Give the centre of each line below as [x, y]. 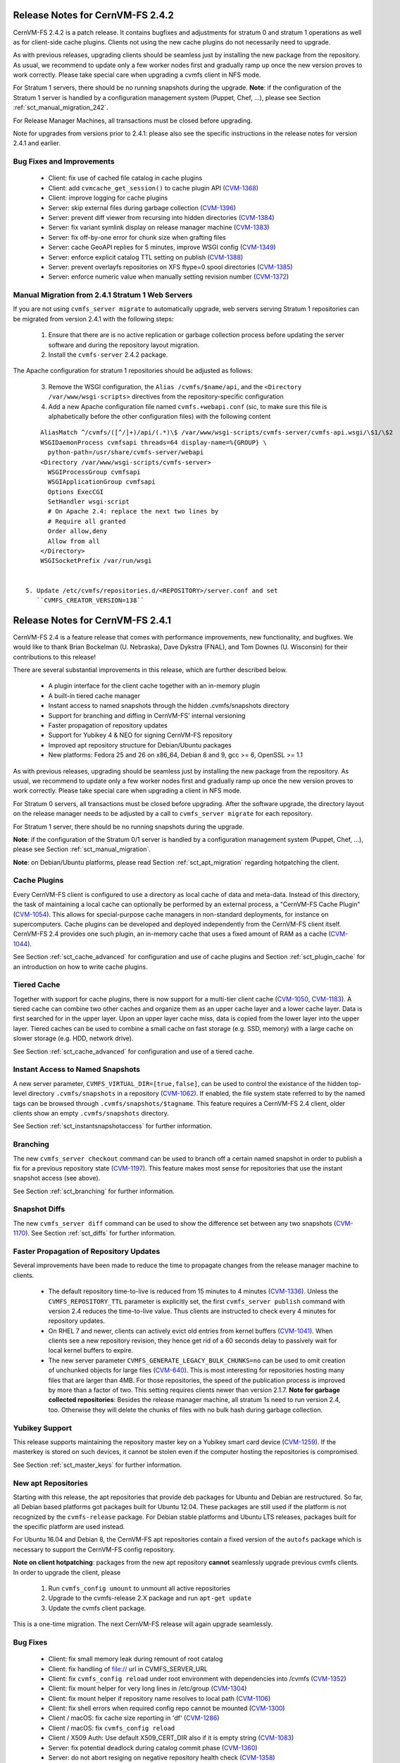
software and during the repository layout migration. [124, 345]
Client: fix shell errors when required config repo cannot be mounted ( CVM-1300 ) [167, 1708]
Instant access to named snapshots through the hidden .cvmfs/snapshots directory [169, 706]
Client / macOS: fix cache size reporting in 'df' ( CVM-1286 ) [134, 1718]
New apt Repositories [50, 1483]
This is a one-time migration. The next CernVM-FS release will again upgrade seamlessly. [143, 1624]
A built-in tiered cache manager [94, 695]
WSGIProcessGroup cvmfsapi [94, 472]
